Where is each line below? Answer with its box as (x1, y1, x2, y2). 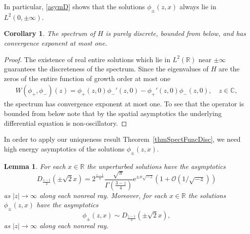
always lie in (179, 1, 216, 11)
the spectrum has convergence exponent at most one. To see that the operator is (4, 99, 244, 109)
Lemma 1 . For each (4, 161, 66, 171)
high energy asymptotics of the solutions (4, 143, 125, 153)
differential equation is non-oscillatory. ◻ (4, 117, 127, 128)
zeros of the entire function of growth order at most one (4, 73, 171, 83)
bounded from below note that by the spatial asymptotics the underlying (4, 108, 222, 118)
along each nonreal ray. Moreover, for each (39, 190, 167, 200)
